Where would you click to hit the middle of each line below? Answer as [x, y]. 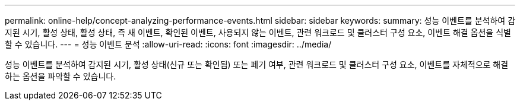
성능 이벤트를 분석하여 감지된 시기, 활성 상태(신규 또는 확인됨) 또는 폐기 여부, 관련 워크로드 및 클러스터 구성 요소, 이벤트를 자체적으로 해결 [257, 64]
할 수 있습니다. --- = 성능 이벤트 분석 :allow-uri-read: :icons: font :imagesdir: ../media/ [168, 44]
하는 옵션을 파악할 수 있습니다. [61, 76]
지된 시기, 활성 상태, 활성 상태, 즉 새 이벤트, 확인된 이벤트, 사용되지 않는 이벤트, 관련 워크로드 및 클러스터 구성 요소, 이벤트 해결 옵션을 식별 [258, 32]
